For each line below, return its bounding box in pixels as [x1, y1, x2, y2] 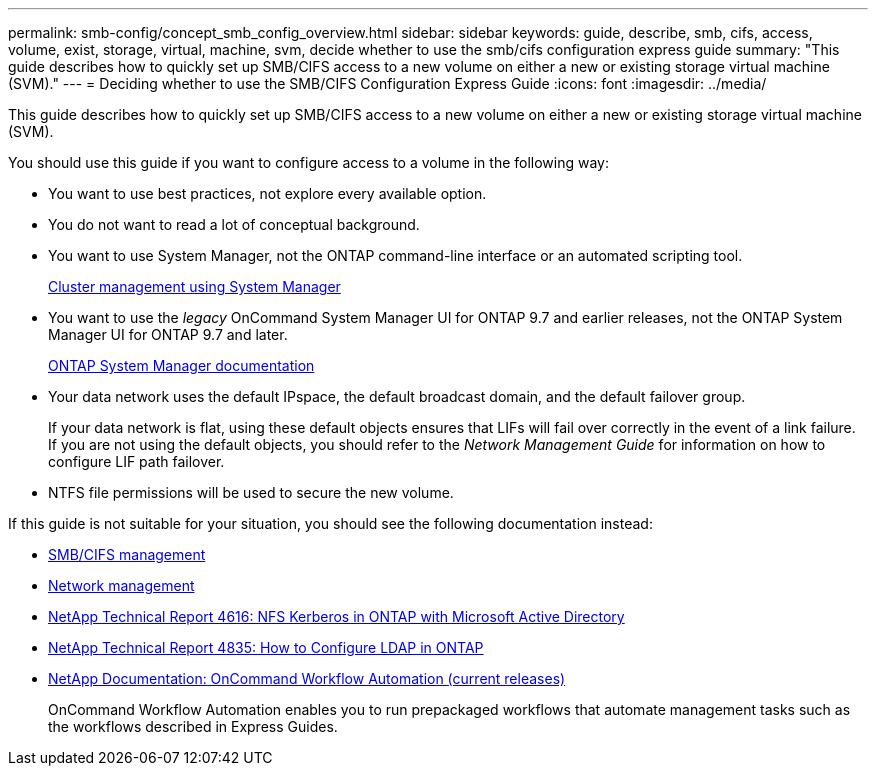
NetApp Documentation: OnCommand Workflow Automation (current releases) [48, 670, 566, 687]
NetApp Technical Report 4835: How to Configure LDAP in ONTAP [48, 639, 484, 656]
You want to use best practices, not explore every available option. [48, 185, 487, 202]
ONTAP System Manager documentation [48, 357, 315, 374]
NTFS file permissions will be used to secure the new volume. [48, 484, 454, 501]
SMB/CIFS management [48, 546, 206, 563]
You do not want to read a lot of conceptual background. [48, 216, 420, 233]
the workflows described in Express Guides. [48, 718, 338, 735]
